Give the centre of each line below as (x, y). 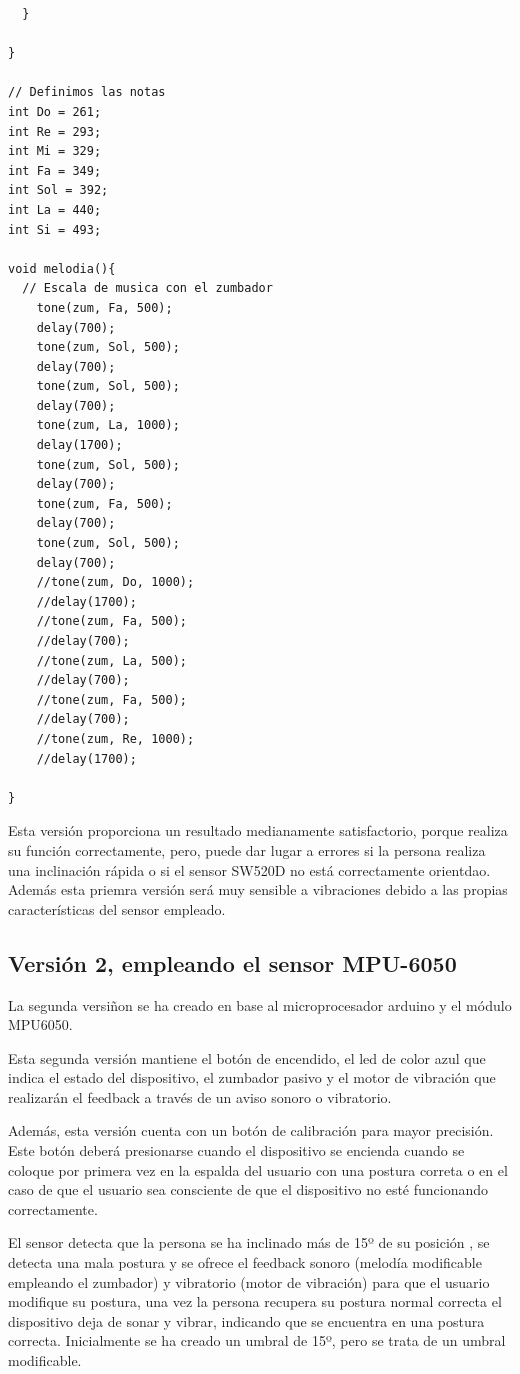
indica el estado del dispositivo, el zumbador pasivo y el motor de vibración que (252, 1077)
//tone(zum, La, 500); (111, 660)
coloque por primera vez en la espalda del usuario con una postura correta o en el (258, 1169)
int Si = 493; (55, 229)
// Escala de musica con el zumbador (147, 288)
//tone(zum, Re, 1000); (115, 738)
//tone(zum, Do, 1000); (115, 582)
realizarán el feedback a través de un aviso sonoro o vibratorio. (200, 1096)
